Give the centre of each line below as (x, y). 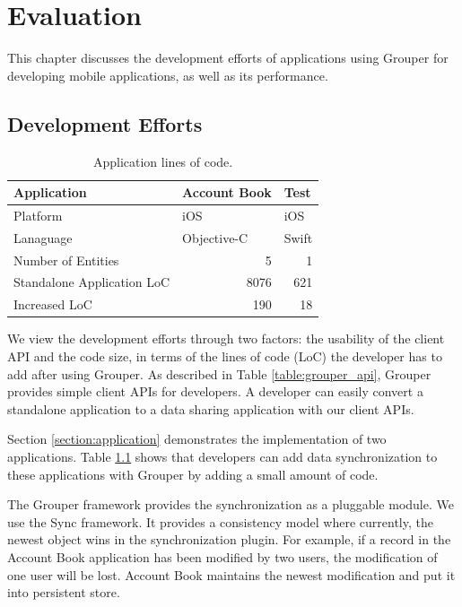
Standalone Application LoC (92, 282)
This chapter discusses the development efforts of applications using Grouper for (228, 58)
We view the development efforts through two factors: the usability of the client (226, 338)
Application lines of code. (163, 161)
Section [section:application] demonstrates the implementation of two (197, 439)
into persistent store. (64, 592)
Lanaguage (43, 237)
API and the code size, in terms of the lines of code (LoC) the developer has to (225, 356)
